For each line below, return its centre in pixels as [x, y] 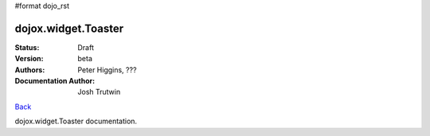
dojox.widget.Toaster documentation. [76, 121]
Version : [29, 59]
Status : [27, 47]
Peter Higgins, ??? [107, 70]
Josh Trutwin [99, 92]
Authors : [30, 70]
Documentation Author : [55, 81]
